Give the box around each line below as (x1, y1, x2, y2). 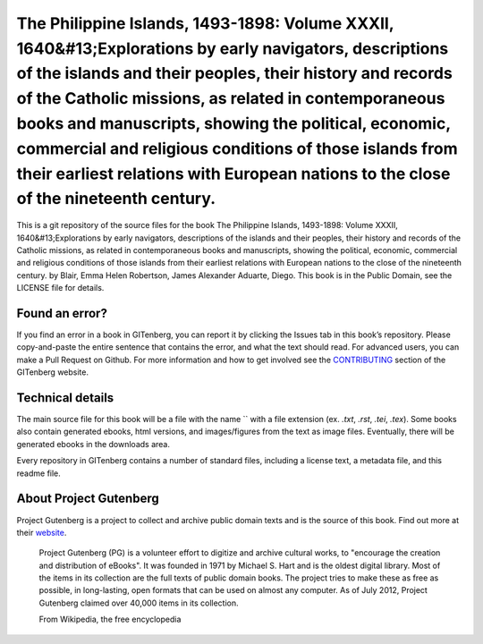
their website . (16, 527, 67, 538)
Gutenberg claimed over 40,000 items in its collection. (38, 597, 239, 608)
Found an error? (16, 305, 107, 321)
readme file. (16, 468, 62, 479)
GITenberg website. (16, 367, 89, 377)
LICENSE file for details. (16, 283, 105, 293)
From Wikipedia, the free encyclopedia (38, 614, 182, 625)
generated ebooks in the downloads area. (16, 438, 170, 449)
